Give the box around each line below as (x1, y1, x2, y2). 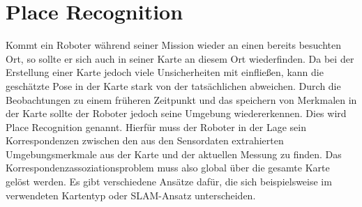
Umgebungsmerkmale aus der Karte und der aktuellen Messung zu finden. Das (6, 146, 342, 161)
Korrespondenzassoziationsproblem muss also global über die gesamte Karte (6, 160, 330, 175)
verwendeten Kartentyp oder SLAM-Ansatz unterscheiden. (6, 187, 256, 202)
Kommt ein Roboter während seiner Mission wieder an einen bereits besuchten (6, 38, 342, 52)
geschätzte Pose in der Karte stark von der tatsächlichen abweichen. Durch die (6, 78, 341, 93)
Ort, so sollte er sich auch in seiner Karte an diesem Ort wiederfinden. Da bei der (6, 51, 354, 66)
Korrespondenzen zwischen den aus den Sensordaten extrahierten (6, 133, 284, 148)
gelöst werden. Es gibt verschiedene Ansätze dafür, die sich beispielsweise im (6, 174, 332, 189)
